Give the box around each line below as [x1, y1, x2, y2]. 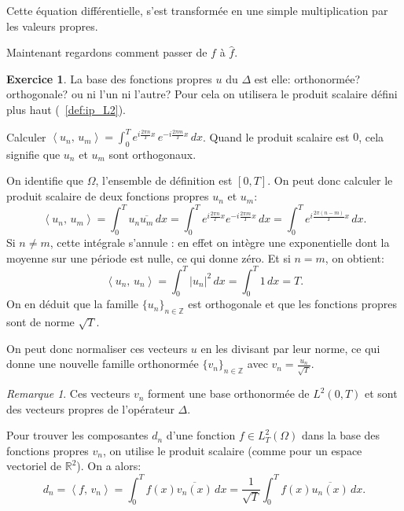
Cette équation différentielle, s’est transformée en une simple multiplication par [6, 2, 388, 18]
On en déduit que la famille [6, 296, 139, 312]
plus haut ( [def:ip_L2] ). [6, 101, 126, 117]
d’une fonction [166, 427, 236, 443]
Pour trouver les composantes [6, 427, 149, 443]
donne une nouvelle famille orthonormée [6, 355, 199, 372]
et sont [365, 385, 398, 402]
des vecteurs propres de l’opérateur [6, 400, 174, 417]
